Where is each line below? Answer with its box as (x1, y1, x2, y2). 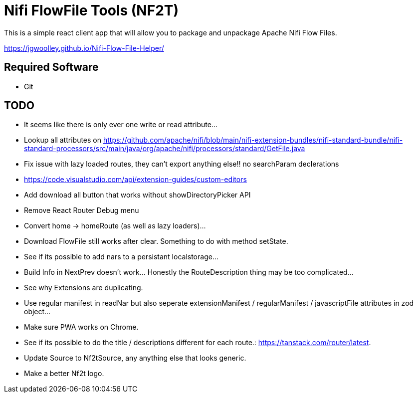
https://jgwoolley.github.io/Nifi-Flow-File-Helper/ (4, 43, 164, 52)
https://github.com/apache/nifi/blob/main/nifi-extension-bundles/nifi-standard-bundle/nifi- (103, 136, 403, 145)
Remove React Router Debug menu (24, 206, 139, 215)
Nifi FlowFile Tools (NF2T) (4, 2, 179, 19)
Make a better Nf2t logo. (24, 369, 104, 378)
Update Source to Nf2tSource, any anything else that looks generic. (24, 354, 246, 363)
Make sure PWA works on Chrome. (24, 323, 139, 332)
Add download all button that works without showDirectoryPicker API (24, 191, 251, 199)
